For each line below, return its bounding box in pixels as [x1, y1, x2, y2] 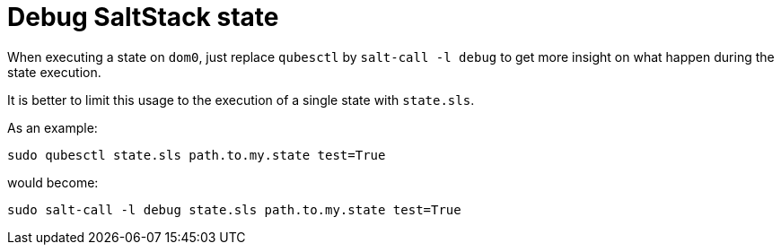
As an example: [7, 119, 98, 135]
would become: [7, 174, 99, 190]
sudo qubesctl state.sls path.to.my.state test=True [7, 147, 386, 162]
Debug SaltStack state [7, 2, 279, 32]
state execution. [7, 64, 101, 80]
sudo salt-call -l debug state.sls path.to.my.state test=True [7, 202, 461, 217]
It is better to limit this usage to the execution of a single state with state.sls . [7, 91, 475, 108]
